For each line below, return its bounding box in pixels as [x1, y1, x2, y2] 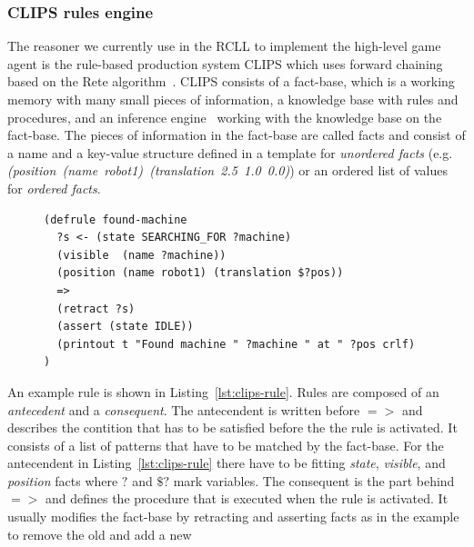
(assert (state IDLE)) [56, 320, 194, 333]
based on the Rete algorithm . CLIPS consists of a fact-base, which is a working [7, 72, 455, 91]
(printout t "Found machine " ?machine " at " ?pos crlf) [56, 337, 416, 351]
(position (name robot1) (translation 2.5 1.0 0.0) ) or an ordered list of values [7, 161, 448, 180]
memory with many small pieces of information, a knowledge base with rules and [7, 90, 459, 108]
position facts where [7, 471, 118, 490]
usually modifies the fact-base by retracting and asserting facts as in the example [7, 507, 459, 526]
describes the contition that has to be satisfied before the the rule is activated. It [7, 418, 458, 437]
